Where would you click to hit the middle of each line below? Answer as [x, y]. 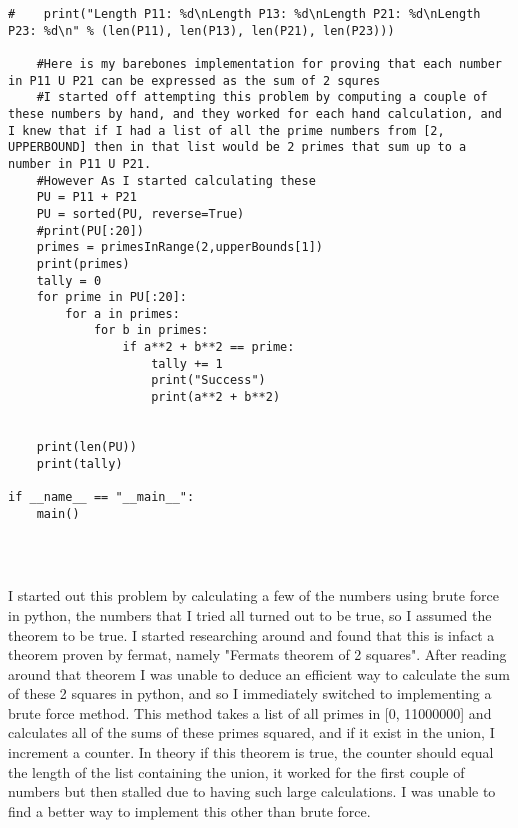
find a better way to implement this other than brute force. [189, 810]
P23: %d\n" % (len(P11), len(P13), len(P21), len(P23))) [201, 30]
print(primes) [83, 263]
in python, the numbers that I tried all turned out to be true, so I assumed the [250, 614]
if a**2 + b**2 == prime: [208, 347]
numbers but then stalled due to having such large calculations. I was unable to [252, 791]
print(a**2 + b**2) [216, 397]
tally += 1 [187, 363]
